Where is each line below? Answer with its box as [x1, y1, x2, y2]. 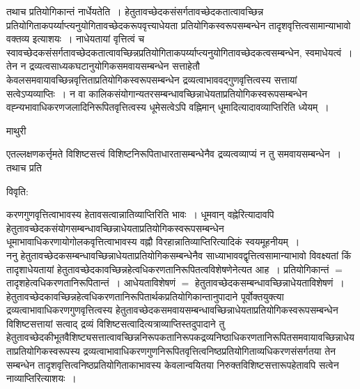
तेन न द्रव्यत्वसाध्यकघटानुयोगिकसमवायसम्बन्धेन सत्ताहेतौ [6, 59, 200, 73]
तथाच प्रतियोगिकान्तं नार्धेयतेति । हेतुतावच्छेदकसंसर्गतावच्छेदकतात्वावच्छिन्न [6, 4, 264, 18]
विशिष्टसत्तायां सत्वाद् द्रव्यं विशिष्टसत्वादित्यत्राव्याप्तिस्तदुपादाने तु [6, 316, 225, 330]
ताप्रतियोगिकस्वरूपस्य [6, 344, 80, 358]
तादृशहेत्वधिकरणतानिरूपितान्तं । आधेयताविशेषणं [6, 275, 176, 290]
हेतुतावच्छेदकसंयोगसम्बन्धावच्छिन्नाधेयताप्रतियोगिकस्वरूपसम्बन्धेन [6, 220, 224, 235]
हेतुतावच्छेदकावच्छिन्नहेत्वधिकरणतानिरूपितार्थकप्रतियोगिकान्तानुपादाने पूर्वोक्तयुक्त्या [6, 289, 284, 303]
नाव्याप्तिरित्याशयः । [6, 371, 77, 386]
